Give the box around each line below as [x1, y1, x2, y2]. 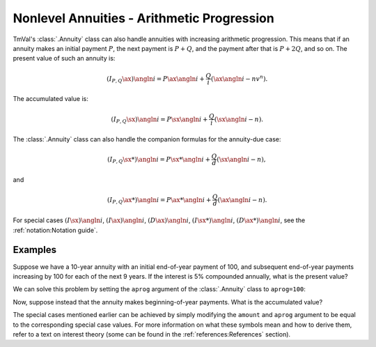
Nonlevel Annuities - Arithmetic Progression [13, 10, 274, 26]
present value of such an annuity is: [13, 54, 116, 63]
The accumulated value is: [13, 95, 88, 103]
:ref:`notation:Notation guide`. [13, 226, 98, 234]
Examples [13, 244, 57, 256]
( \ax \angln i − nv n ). [210, 73, 268, 83]
